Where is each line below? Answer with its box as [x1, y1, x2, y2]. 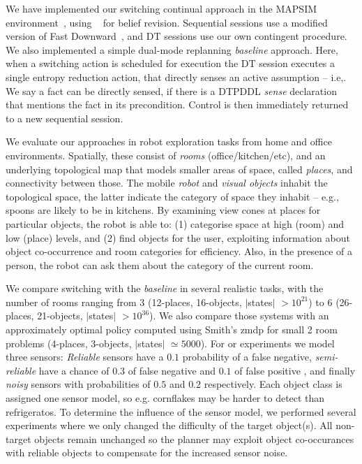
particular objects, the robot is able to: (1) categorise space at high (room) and [6, 216, 345, 231]
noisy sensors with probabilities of [6, 377, 151, 391]
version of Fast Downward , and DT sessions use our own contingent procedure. [6, 29, 347, 43]
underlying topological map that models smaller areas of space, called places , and [6, 161, 353, 176]
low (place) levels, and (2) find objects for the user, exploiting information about [6, 230, 350, 245]
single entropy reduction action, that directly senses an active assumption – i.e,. [6, 69, 347, 84]
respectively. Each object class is [204, 377, 342, 391]
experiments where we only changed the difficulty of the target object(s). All [6, 418, 333, 433]
